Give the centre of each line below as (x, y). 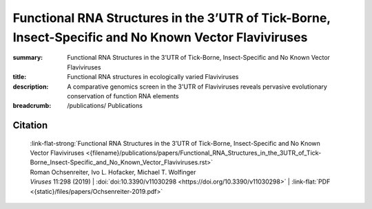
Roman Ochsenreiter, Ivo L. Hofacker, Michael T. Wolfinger (113, 172)
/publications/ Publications (105, 106)
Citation (30, 125)
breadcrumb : (32, 106)
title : (20, 77)
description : (31, 87)
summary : (28, 58)
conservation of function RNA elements (123, 96)
